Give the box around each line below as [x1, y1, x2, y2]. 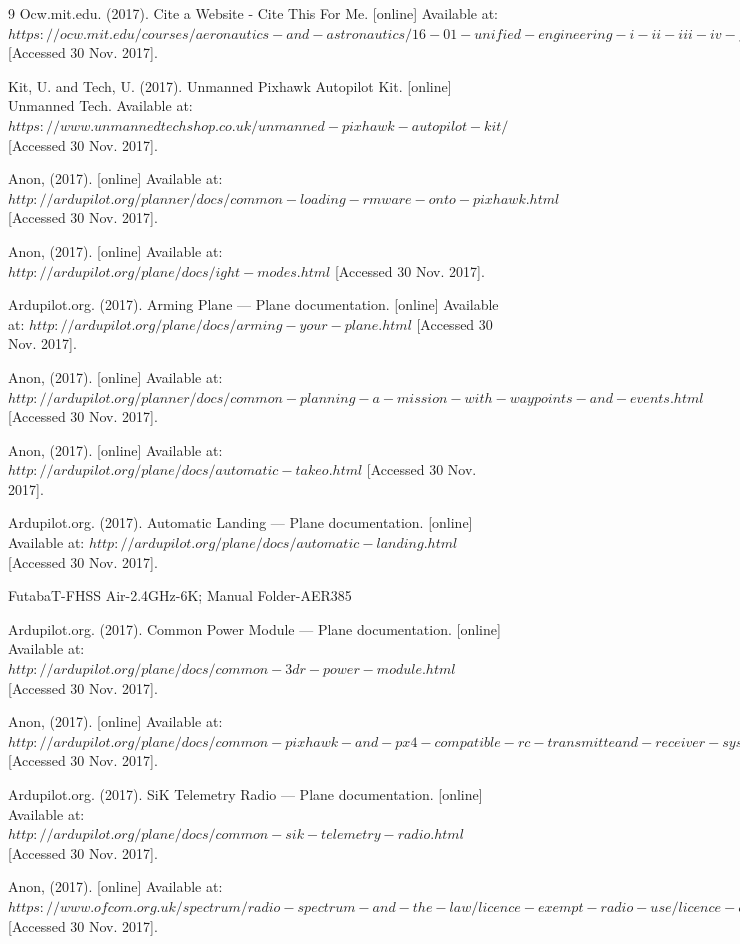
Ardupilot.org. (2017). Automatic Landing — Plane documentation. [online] [8, 512, 473, 533]
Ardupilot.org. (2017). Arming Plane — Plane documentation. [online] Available [8, 294, 499, 315]
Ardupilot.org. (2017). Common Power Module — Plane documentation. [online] [8, 618, 501, 639]
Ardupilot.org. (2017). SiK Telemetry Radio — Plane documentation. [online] [8, 784, 483, 804]
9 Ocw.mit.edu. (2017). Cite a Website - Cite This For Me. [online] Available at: [8, 3, 498, 23]
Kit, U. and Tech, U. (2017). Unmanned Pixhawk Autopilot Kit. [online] [8, 75, 452, 96]
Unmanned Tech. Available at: [8, 95, 193, 116]
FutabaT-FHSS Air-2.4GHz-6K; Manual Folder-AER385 [8, 585, 352, 606]
